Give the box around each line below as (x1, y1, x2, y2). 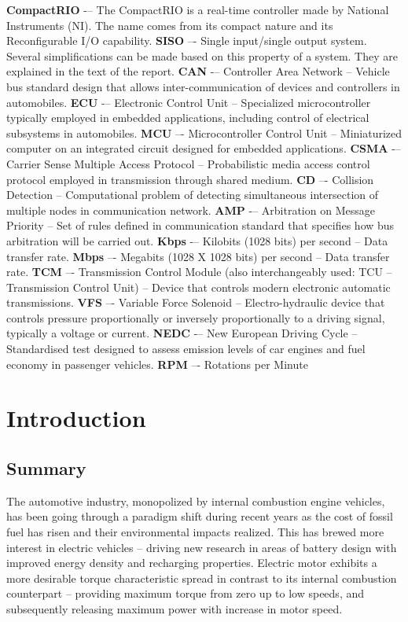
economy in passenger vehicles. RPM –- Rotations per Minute (6, 355, 308, 372)
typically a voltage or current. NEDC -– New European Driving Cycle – (6, 325, 358, 341)
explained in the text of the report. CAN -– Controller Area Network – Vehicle (6, 63, 390, 79)
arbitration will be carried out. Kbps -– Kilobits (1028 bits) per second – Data (6, 232, 388, 248)
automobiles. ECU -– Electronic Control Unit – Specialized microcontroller (6, 94, 371, 110)
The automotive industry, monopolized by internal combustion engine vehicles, (6, 492, 385, 509)
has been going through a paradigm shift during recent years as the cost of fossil (6, 508, 393, 524)
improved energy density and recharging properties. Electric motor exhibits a (6, 554, 377, 571)
